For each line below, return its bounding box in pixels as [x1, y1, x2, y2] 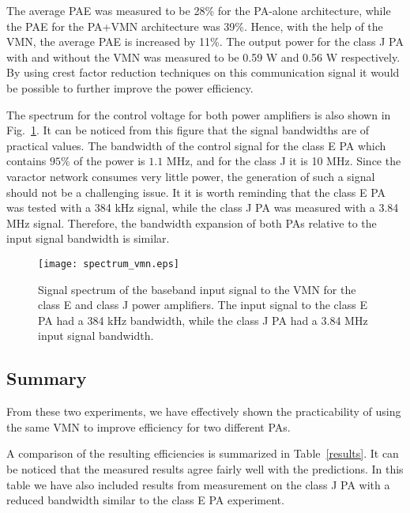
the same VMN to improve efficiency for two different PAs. [6, 418, 291, 435]
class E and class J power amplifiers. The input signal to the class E [38, 296, 367, 313]
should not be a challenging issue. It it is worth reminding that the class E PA [6, 183, 386, 200]
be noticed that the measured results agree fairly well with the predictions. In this [6, 460, 404, 477]
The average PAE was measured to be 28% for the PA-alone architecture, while [6, 2, 391, 18]
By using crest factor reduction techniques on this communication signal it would [6, 64, 400, 81]
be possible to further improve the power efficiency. [6, 79, 254, 96]
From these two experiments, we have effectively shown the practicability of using [6, 403, 401, 420]
